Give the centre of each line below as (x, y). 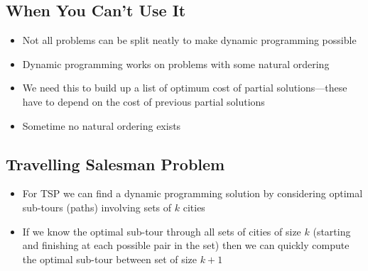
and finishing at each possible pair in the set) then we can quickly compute (186, 245)
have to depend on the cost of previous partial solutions (144, 101)
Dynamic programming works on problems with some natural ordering (176, 63)
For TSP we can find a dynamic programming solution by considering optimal (193, 193)
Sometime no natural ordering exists (102, 125)
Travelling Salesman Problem (115, 164)
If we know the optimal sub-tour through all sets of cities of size (162, 231)
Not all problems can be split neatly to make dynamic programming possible (189, 40)
